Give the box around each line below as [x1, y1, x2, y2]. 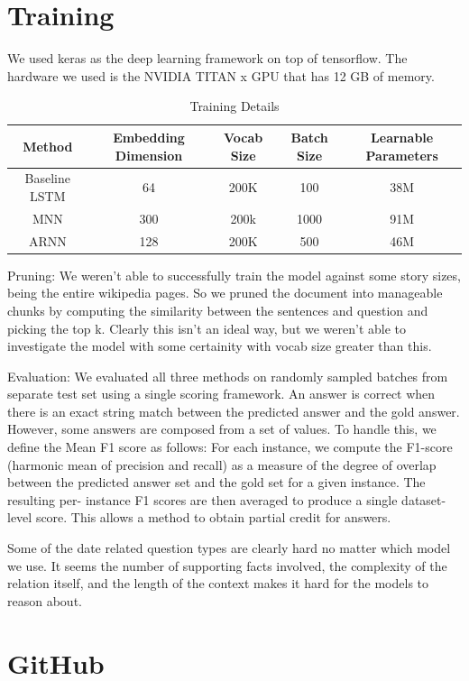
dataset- [401, 490, 446, 509]
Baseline [24, 169, 71, 188]
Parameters [365, 145, 438, 164]
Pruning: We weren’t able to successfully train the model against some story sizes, [7, 265, 461, 284]
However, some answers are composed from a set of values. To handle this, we [7, 419, 437, 438]
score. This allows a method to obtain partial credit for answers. [35, 508, 391, 527]
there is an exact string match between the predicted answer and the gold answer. [7, 401, 460, 420]
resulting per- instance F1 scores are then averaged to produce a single [7, 490, 398, 509]
